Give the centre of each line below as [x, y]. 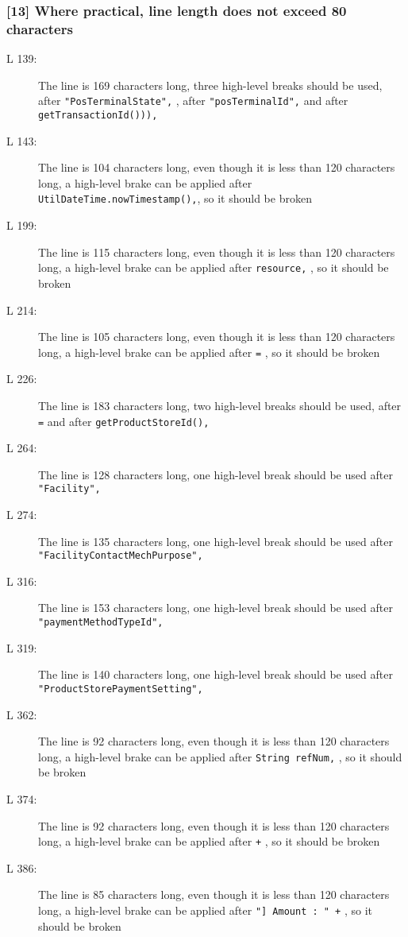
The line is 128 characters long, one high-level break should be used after [216, 474]
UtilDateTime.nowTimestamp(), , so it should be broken [175, 198]
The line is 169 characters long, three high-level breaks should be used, [210, 85]
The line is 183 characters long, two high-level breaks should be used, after [220, 405]
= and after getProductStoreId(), [124, 421]
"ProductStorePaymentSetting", [121, 689]
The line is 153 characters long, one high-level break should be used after [216, 608]
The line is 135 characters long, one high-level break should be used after [216, 541]
